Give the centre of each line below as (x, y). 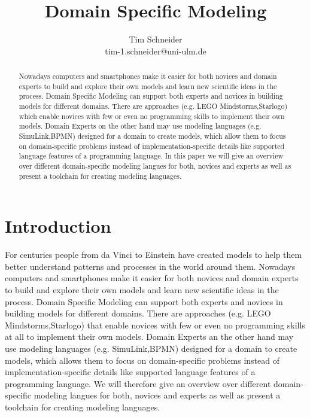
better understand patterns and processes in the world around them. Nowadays (150, 266)
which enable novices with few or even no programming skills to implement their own (152, 116)
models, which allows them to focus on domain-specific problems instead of (142, 360)
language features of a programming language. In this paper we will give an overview (151, 156)
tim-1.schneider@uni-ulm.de (156, 51)
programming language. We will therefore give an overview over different (138, 383)
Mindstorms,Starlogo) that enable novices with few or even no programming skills (155, 325)
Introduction (58, 226)
